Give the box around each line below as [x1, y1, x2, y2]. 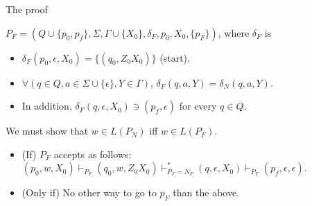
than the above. [173, 185, 240, 200]
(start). [159, 50, 190, 65]
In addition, [21, 98, 72, 113]
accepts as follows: [53, 146, 132, 161]
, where [218, 25, 250, 40]
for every [179, 98, 217, 113]
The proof [6, 2, 48, 16]
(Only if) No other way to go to [21, 185, 157, 200]
